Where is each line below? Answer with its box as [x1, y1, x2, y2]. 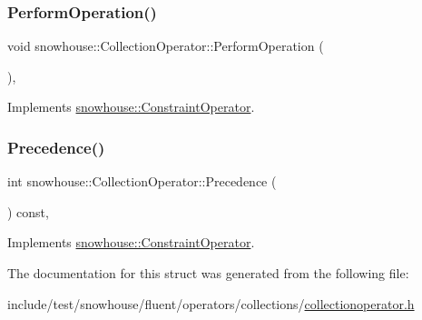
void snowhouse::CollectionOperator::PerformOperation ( [7, 36, 324, 55]
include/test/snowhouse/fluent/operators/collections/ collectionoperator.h [7, 294, 415, 313]
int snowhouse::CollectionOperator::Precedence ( [7, 172, 277, 191]
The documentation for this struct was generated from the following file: [7, 264, 409, 282]
